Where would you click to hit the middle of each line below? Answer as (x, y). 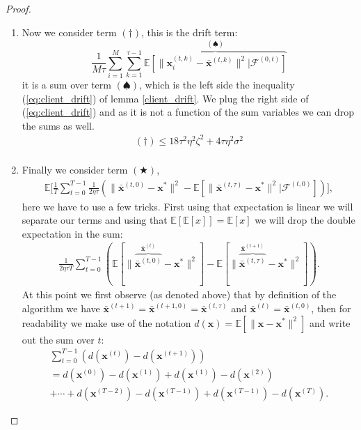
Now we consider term (69, 32)
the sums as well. (58, 125)
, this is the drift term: (190, 32)
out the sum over (58, 339)
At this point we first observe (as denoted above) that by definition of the (179, 294)
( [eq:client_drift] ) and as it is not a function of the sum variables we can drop (188, 112)
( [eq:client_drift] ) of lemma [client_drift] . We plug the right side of (165, 98)
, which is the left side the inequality (217, 84)
